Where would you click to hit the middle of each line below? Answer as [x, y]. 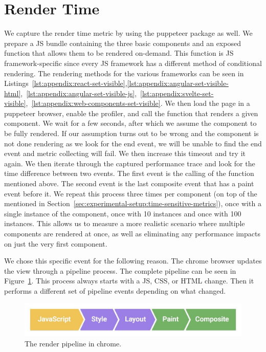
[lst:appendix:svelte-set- [177, 93]
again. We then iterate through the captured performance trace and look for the [130, 163]
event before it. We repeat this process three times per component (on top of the [131, 193]
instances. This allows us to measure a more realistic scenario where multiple [125, 223]
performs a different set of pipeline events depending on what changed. [115, 290]
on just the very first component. [56, 243]
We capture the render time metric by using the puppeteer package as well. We [128, 33]
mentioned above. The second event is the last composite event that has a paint [129, 183]
